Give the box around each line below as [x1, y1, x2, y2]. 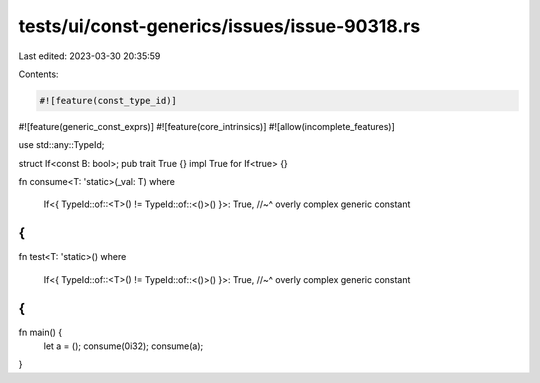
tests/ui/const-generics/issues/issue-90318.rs [18, 15, 421, 37]
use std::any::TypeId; [18, 139, 105, 151]
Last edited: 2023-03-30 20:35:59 [18, 50, 161, 62]
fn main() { [18, 326, 63, 338]
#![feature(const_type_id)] [39, 95, 177, 106]
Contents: [18, 68, 59, 80]
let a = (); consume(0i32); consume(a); [43, 340, 204, 352]
